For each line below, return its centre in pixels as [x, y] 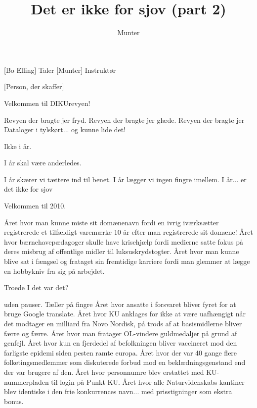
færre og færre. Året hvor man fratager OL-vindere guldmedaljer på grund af [121, 333]
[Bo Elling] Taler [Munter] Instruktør [60, 70]
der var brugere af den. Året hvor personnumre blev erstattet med [104, 372]
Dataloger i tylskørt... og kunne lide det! [65, 129]
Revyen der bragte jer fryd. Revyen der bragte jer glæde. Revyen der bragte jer [124, 120]
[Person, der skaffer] [34, 86]
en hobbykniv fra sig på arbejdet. [54, 271]
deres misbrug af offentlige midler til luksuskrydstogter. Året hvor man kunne [122, 251]
